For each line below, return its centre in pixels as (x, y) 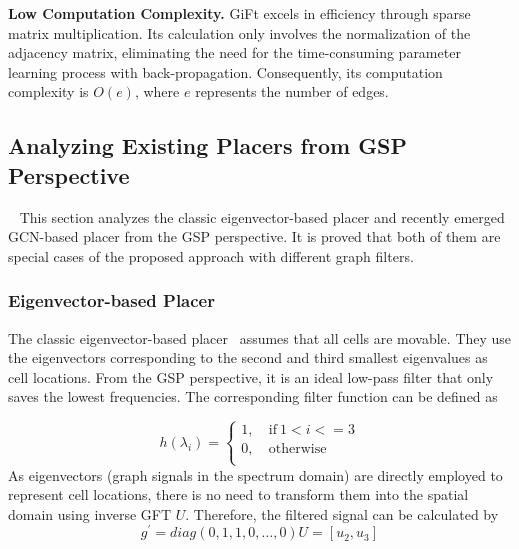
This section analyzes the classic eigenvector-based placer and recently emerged (262, 216)
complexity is (48, 91)
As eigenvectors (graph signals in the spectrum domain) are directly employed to (255, 474)
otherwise (297, 449)
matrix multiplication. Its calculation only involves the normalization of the (239, 32)
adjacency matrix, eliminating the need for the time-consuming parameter (234, 52)
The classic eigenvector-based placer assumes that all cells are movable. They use (260, 337)
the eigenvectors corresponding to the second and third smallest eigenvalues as (248, 357)
